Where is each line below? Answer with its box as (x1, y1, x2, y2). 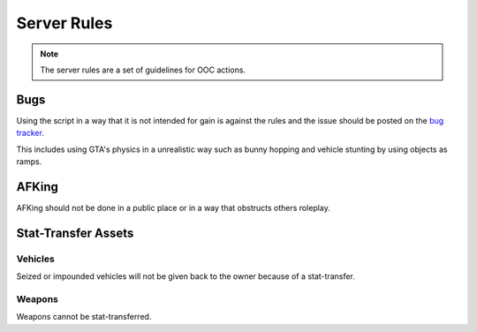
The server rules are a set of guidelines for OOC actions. (40, 64, 246, 75)
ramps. (16, 156, 42, 167)
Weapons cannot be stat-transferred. (16, 312, 152, 322)
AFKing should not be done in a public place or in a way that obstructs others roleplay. (16, 202, 330, 213)
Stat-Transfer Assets (16, 225, 134, 240)
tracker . (16, 128, 44, 139)
